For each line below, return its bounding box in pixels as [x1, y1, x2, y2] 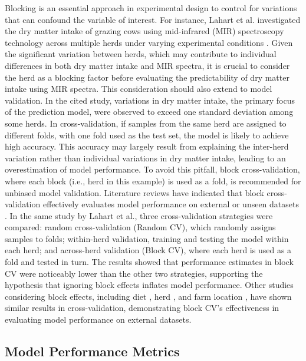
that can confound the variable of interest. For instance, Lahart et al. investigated [5, 13, 301, 25]
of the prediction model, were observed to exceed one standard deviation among [5, 105, 294, 118]
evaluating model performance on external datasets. [5, 313, 192, 326]
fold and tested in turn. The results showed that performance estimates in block [5, 256, 294, 268]
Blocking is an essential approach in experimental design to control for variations [5, 2, 297, 14]
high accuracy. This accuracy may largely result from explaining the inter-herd [5, 140, 289, 153]
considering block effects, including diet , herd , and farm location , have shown [5, 290, 292, 302]
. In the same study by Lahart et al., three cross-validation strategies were [5, 209, 273, 221]
